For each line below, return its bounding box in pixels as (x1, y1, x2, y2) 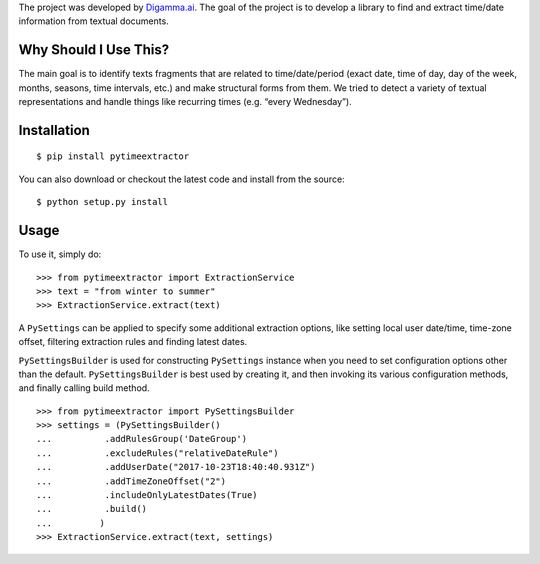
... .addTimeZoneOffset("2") (36, 475, 227, 487)
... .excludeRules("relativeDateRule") (36, 447, 279, 459)
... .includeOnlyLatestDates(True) (36, 490, 259, 501)
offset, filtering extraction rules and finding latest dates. (18, 336, 248, 348)
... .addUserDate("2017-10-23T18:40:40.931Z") (36, 461, 316, 473)
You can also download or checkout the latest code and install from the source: (18, 173, 345, 185)
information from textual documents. (18, 15, 169, 27)
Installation (18, 121, 90, 139)
